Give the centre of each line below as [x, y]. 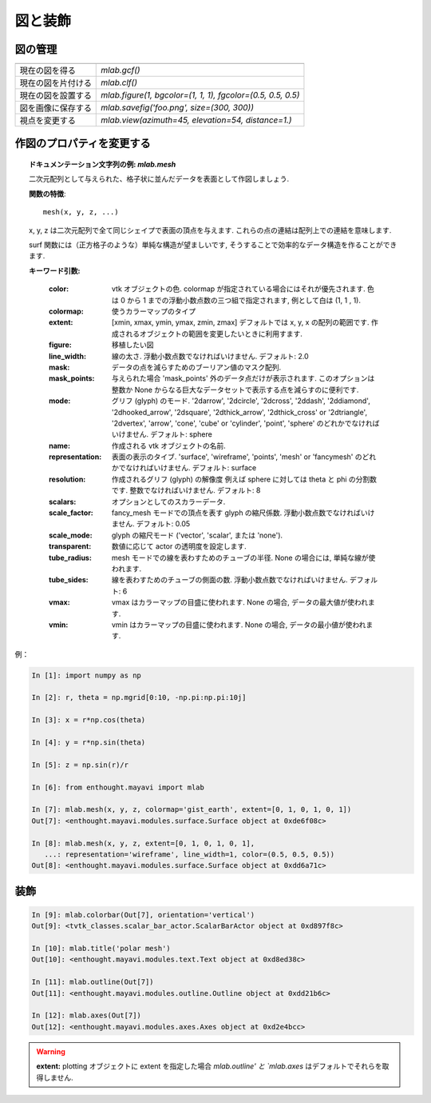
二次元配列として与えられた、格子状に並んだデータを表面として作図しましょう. [159, 179]
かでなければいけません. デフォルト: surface [184, 468]
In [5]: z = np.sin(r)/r [80, 765]
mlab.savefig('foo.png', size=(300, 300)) [178, 108]
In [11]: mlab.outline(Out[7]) [93, 982]
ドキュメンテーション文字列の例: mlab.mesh [103, 165]
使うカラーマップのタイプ [154, 311]
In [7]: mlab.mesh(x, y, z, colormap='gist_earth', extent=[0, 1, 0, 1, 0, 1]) [192, 809]
